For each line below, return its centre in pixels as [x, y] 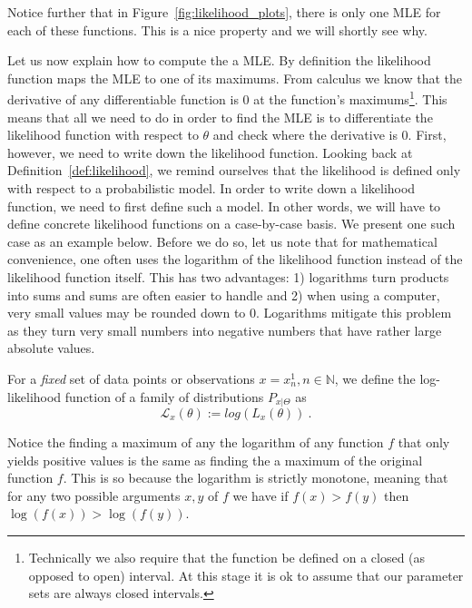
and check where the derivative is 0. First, [329, 135]
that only [424, 441]
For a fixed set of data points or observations [131, 378]
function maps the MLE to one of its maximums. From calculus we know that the [235, 78]
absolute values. [51, 348]
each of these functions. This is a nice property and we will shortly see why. [217, 29]
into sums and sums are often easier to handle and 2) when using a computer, [224, 294]
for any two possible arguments [94, 495]
